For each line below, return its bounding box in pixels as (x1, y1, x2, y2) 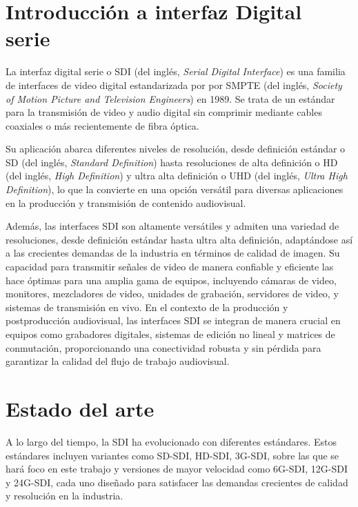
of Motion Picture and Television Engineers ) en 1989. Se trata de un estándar (6, 91, 335, 106)
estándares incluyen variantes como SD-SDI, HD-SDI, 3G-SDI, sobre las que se (6, 448, 339, 462)
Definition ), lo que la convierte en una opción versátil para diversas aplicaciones (6, 182, 344, 197)
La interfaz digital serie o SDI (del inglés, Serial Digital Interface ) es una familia (6, 64, 346, 79)
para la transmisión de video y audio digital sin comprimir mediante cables (6, 105, 322, 119)
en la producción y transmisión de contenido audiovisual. (6, 195, 246, 210)
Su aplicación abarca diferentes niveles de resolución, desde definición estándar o (6, 141, 346, 156)
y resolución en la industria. (6, 488, 123, 503)
